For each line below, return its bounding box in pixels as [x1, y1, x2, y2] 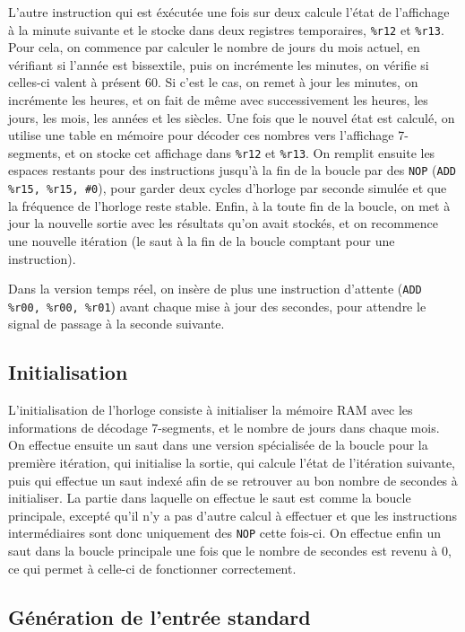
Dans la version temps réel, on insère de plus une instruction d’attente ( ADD [8, 279, 422, 298]
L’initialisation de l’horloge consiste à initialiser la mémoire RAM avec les [8, 400, 413, 419]
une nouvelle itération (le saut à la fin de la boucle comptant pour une [8, 231, 395, 250]
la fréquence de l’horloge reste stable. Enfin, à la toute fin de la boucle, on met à [8, 196, 451, 215]
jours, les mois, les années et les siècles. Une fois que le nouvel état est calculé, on [8, 108, 455, 127]
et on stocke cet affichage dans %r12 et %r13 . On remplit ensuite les [65, 143, 435, 162]
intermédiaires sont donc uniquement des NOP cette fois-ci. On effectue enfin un [8, 523, 442, 542]
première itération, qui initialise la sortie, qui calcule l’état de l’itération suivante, [8, 453, 455, 472]
